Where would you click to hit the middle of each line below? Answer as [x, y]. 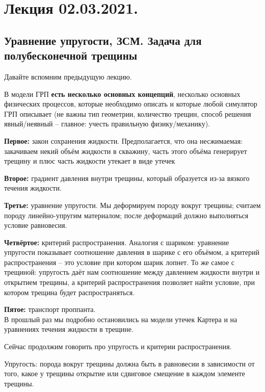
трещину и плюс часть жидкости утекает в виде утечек [90, 161]
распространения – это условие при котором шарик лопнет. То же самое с [120, 262]
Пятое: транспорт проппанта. [50, 309]
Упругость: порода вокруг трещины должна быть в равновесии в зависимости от [129, 363]
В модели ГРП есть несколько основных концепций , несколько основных [122, 94]
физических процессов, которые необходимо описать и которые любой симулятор [131, 104]
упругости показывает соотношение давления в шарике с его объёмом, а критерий [132, 252]
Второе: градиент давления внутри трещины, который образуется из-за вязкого [127, 178]
